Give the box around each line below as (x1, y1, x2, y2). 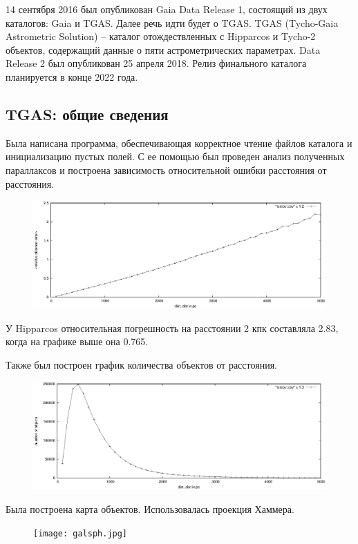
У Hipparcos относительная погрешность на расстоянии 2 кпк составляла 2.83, (6, 320, 339, 335)
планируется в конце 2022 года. (6, 69, 138, 84)
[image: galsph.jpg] (33, 528, 128, 538)
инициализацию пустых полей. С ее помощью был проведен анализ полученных (6, 149, 345, 164)
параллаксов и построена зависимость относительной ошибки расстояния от (6, 162, 327, 177)
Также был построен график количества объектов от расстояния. (6, 357, 277, 371)
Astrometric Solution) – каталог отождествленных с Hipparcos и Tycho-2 (6, 29, 316, 43)
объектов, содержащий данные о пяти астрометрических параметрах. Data (6, 42, 321, 57)
